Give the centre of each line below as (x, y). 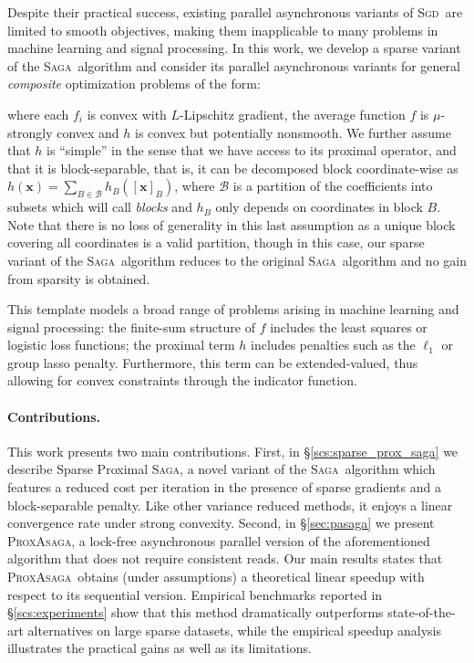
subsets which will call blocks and (100, 207)
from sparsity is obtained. (79, 278)
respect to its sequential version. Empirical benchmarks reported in (195, 594)
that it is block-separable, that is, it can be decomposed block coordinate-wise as (233, 168)
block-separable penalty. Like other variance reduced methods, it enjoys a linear (230, 505)
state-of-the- (422, 612)
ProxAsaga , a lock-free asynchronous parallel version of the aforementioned (219, 540)
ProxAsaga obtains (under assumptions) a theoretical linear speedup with (216, 577)
